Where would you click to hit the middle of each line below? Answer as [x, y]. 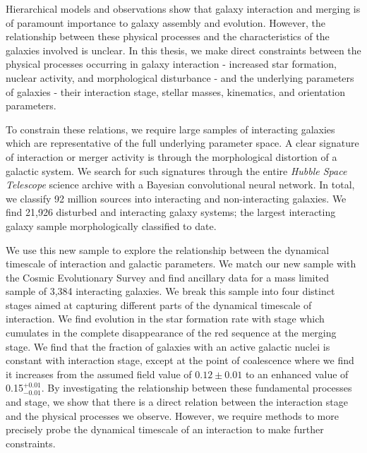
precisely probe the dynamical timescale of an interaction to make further [165, 429]
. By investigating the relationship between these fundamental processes [197, 388]
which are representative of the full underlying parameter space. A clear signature [182, 143]
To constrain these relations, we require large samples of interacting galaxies [170, 129]
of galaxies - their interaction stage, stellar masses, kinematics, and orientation [175, 91]
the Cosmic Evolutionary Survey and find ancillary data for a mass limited [167, 277]
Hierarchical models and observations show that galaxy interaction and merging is [183, 8]
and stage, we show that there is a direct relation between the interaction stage [177, 402]
